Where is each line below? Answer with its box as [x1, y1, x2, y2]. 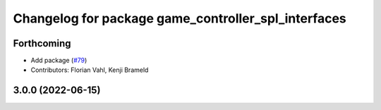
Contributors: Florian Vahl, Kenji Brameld [30, 66, 149, 74]
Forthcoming [13, 37, 71, 49]
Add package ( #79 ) [30, 56, 87, 65]
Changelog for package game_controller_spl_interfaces [13, 11, 347, 26]
